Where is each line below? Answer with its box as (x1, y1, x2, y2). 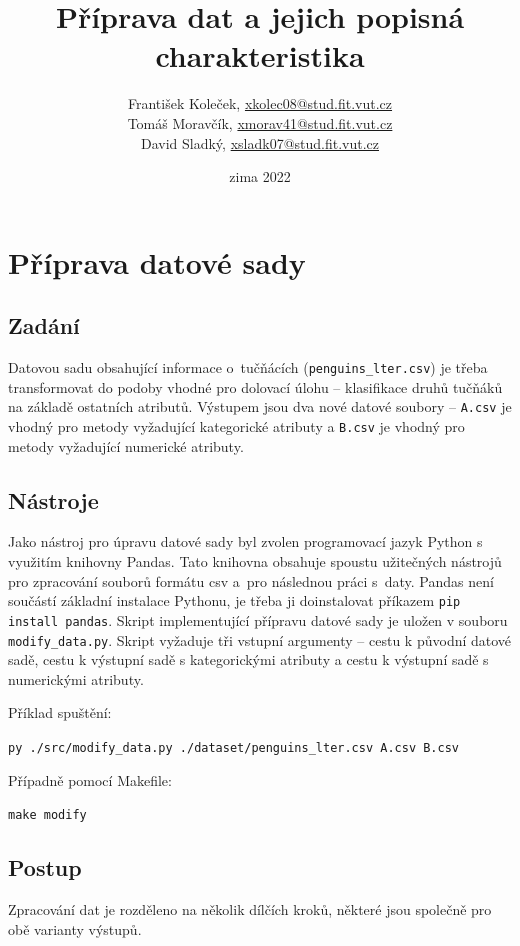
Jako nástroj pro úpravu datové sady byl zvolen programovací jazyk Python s (8, 531, 483, 552)
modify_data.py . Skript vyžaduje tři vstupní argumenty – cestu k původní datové (8, 629, 512, 650)
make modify (8, 808, 87, 823)
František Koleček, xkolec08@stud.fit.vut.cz (127, 93, 393, 114)
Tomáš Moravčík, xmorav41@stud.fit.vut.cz (127, 112, 393, 133)
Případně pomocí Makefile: (8, 769, 172, 790)
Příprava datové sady (8, 241, 306, 282)
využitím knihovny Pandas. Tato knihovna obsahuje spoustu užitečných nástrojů (8, 551, 502, 572)
